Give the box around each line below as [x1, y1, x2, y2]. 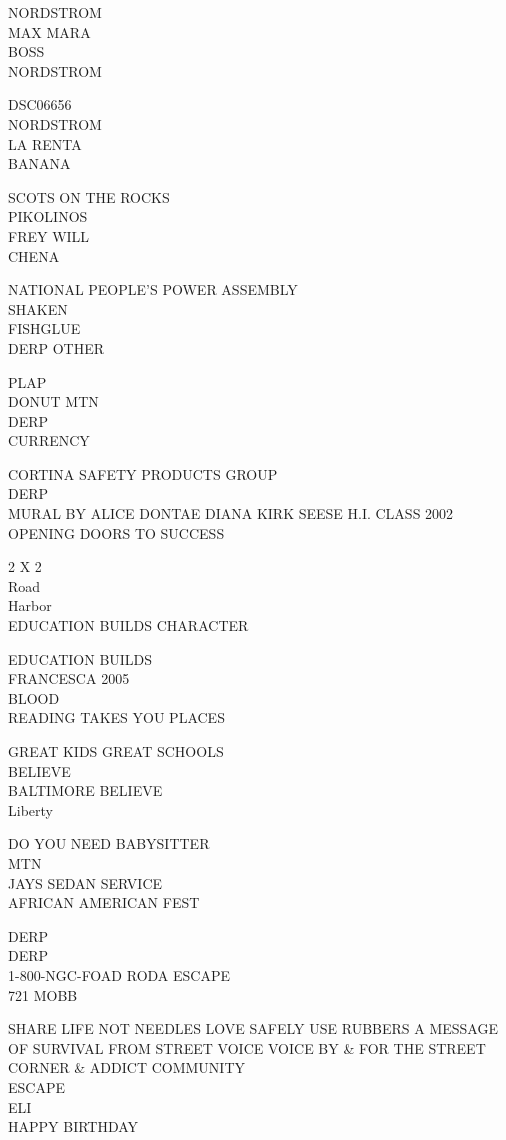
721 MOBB [8, 984, 78, 1005]
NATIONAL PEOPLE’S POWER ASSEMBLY [8, 279, 298, 300]
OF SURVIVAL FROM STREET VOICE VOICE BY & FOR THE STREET [8, 1037, 486, 1058]
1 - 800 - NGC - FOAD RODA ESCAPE [8, 964, 230, 985]
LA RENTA [8, 133, 82, 154]
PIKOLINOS [8, 206, 88, 227]
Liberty [8, 799, 53, 820]
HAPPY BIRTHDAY [8, 1116, 139, 1137]
